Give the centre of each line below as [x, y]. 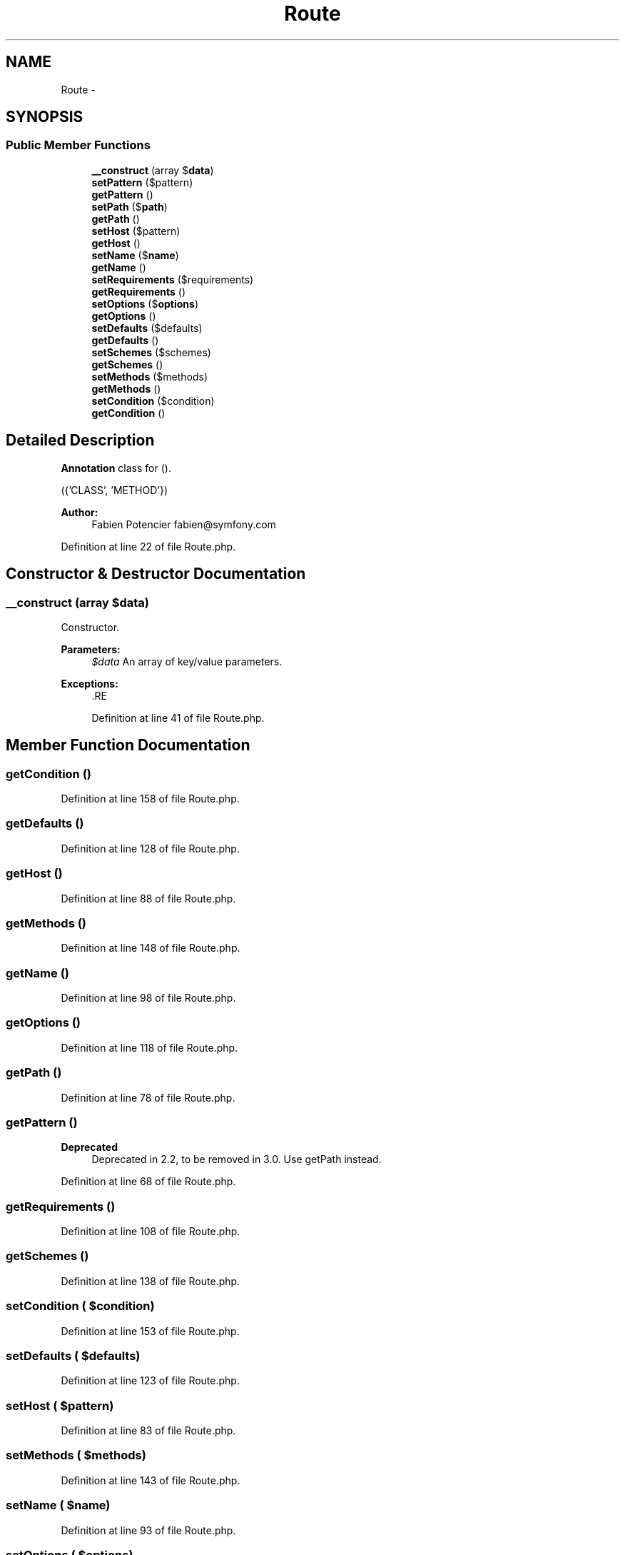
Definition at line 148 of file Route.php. [151, 948]
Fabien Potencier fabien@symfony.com [184, 524]
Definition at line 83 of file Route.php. [148, 1431]
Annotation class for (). [116, 468]
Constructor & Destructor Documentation [156, 574]
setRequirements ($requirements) [173, 279]
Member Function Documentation [128, 745]
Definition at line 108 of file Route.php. [151, 1232]
